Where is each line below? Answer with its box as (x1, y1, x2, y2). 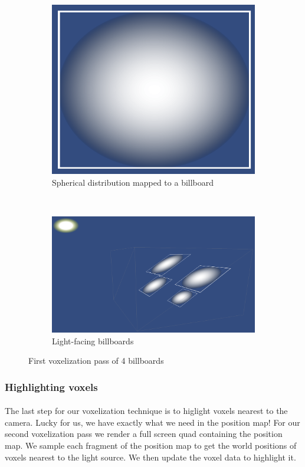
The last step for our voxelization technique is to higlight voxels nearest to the (5, 404, 288, 417)
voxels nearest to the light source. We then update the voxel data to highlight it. (5, 450, 296, 463)
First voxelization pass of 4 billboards (28, 354, 164, 367)
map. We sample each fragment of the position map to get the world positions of (5, 439, 297, 451)
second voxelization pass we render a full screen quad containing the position (5, 427, 283, 440)
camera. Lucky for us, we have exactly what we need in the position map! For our (5, 416, 300, 428)
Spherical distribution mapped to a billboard (52, 176, 214, 188)
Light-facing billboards (52, 334, 134, 347)
